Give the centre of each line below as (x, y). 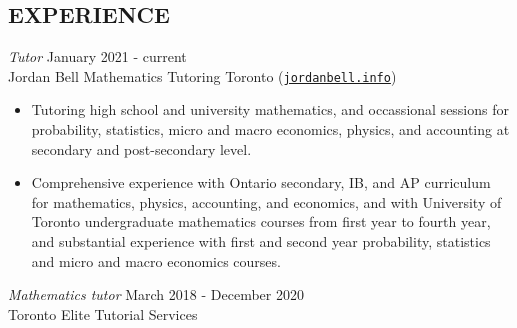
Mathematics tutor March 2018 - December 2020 (156, 294)
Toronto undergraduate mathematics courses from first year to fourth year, (261, 221)
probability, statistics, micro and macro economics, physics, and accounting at (270, 129)
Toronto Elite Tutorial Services (103, 313)
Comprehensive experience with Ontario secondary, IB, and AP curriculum (261, 182)
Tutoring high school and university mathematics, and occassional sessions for (270, 109)
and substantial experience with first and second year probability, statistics (261, 241)
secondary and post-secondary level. (141, 148)
